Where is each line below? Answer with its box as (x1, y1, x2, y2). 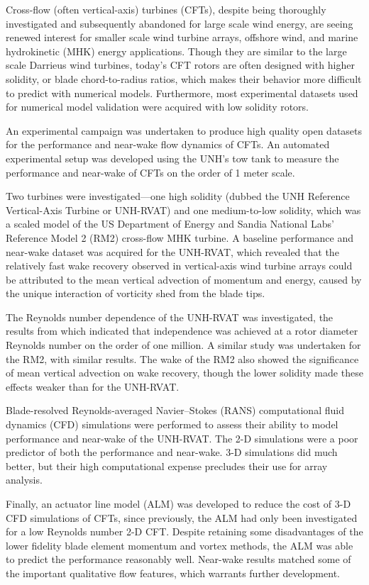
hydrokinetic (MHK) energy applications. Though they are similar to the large (6, 43, 347, 58)
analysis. (6, 472, 43, 487)
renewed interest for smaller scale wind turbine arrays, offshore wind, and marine (6, 30, 358, 45)
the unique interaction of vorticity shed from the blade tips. (6, 286, 265, 301)
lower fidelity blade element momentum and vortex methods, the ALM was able (6, 537, 353, 552)
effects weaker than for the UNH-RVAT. (6, 379, 180, 394)
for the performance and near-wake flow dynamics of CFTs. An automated (6, 137, 330, 152)
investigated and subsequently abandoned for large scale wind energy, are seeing (6, 16, 353, 30)
